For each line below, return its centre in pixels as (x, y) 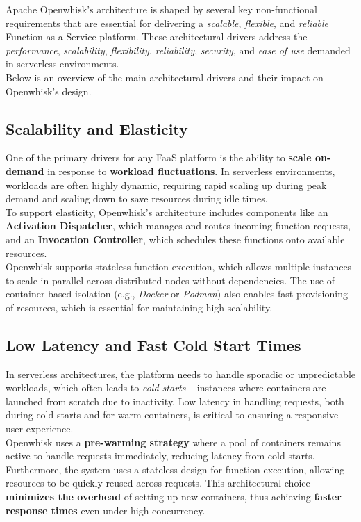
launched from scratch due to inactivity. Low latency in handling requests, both (175, 401)
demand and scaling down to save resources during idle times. (137, 198)
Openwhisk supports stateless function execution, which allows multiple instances (179, 267)
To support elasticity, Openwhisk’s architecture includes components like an (167, 212)
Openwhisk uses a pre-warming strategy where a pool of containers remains (173, 442)
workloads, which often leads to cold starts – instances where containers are (166, 388)
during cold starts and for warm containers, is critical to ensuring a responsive (172, 415)
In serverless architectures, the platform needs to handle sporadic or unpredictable (180, 374)
